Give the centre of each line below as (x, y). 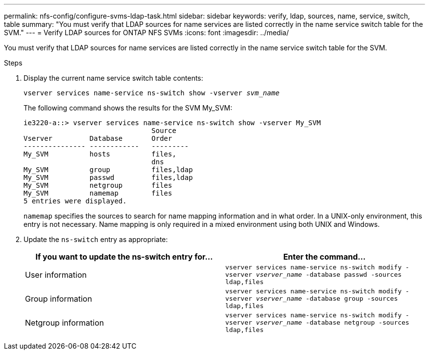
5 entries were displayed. (75, 201)
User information (56, 275)
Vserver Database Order (98, 138)
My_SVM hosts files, (100, 154)
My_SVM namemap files (98, 193)
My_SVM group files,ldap (108, 170)
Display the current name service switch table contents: (113, 78)
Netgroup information (65, 322)
